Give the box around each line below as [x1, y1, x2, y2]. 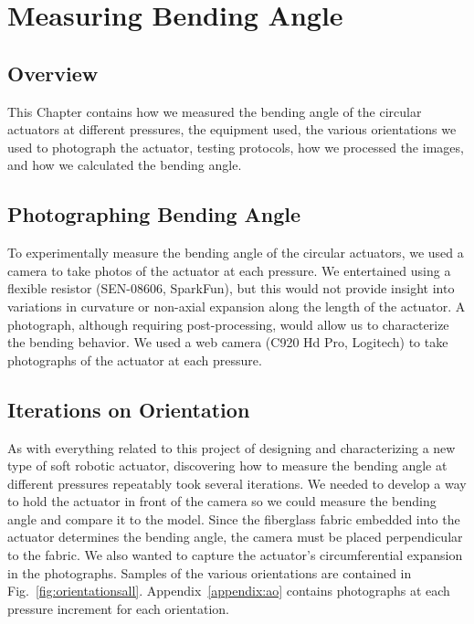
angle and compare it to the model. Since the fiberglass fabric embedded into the [7, 509, 460, 528]
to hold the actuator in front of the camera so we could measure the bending [7, 492, 437, 511]
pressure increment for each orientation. [7, 598, 230, 618]
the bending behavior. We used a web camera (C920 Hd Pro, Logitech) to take [7, 333, 448, 352]
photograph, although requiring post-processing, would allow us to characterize [7, 314, 449, 333]
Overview [7, 58, 99, 87]
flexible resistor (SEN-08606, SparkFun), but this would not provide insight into [7, 279, 455, 298]
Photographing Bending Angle [7, 200, 301, 228]
